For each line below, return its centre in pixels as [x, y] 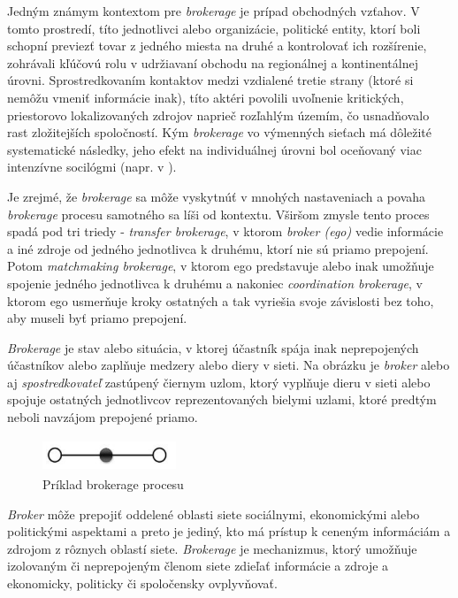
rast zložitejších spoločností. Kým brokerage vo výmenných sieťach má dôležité [220, 132]
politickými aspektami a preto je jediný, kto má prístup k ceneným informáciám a [229, 531]
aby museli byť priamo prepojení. [97, 318]
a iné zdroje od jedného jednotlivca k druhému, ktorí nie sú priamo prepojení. [218, 248]
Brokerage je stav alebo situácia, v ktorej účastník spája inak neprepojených [213, 347]
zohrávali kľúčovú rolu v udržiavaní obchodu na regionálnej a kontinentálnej [213, 62]
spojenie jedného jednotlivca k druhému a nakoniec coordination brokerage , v [215, 283]
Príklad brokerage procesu [113, 484]
